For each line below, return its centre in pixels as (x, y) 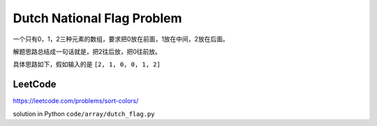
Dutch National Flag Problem (97, 18)
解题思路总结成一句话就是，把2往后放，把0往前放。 (87, 52)
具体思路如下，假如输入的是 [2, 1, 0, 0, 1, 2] (87, 64)
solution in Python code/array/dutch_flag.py (84, 113)
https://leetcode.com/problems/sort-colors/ (76, 101)
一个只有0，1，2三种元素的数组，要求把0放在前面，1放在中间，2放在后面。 (121, 39)
